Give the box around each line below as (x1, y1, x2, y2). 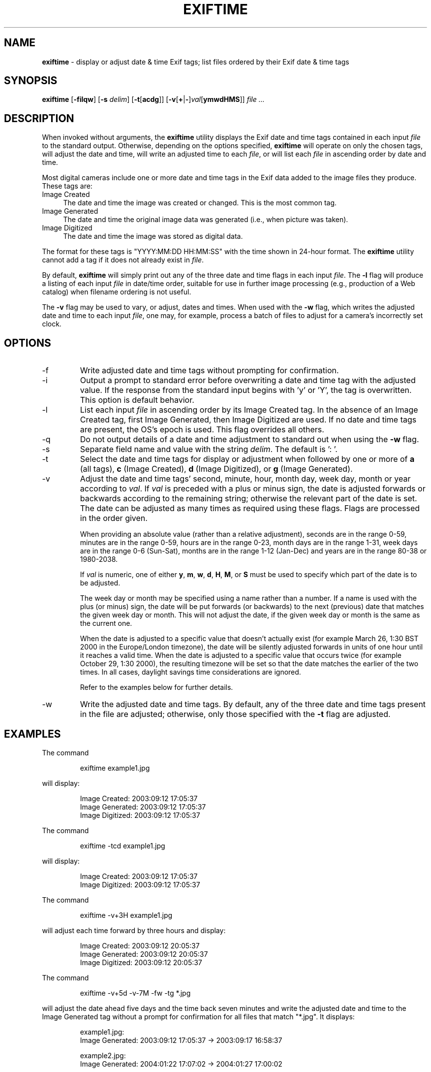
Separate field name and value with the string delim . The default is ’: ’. (80, 444, 338, 455)
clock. (42, 320, 62, 328)
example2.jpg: (80, 1051, 126, 1060)
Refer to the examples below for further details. (80, 683, 233, 692)
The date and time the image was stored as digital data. (63, 232, 243, 241)
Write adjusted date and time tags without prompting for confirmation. (80, 365, 339, 376)
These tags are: (42, 182, 92, 191)
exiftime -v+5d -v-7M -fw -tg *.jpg (80, 988, 191, 997)
